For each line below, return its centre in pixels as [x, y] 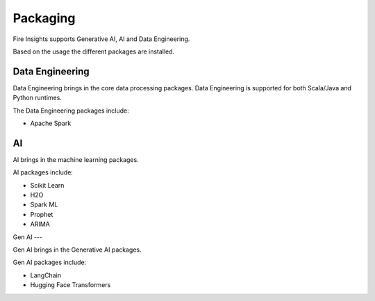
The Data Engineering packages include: [71, 111]
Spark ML [44, 204]
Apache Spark [51, 123]
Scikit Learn [47, 185]
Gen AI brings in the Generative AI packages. [77, 250]
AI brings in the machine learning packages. [76, 159]
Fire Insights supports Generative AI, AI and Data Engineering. [101, 39]
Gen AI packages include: [50, 262]
